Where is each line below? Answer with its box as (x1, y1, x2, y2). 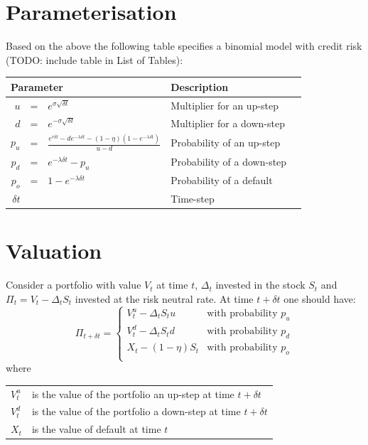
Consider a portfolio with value (6, 277, 141, 292)
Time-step (171, 191, 215, 205)
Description (171, 79, 229, 94)
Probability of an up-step (171, 134, 281, 149)
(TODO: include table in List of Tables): (6, 52, 183, 67)
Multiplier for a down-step (171, 115, 285, 130)
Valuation (6, 236, 102, 265)
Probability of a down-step (171, 154, 287, 169)
